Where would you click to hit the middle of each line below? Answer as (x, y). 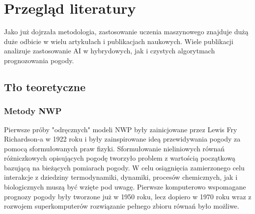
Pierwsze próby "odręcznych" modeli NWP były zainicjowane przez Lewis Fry (121, 129)
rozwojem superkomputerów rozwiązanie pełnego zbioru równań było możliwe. (122, 206)
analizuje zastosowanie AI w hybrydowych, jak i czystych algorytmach (110, 51)
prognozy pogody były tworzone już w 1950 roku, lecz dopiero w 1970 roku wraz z (128, 196)
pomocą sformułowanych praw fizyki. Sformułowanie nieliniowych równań (114, 148)
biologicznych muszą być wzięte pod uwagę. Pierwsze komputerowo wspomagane (125, 187)
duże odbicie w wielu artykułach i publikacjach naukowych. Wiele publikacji (119, 41)
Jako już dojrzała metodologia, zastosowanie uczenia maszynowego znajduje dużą (126, 32)
